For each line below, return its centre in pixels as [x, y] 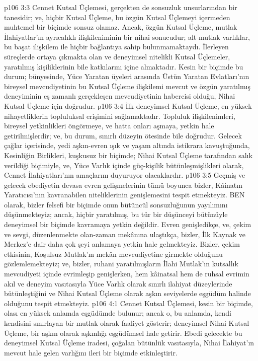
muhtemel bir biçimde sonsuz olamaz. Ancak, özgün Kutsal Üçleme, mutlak [121, 27]
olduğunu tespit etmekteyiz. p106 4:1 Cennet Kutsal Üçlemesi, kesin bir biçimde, [128, 303]
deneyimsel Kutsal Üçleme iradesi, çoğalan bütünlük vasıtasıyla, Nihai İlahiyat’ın [129, 343]
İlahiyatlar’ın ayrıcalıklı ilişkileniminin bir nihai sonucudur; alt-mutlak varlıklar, [127, 37]
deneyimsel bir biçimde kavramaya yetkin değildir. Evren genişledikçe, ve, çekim [128, 224]
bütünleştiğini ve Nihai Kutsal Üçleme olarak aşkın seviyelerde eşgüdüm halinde [127, 293]
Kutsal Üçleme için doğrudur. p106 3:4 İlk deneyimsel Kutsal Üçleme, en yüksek [128, 105]
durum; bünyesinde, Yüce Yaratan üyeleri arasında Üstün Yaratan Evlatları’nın [127, 76]
